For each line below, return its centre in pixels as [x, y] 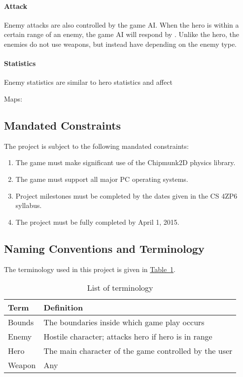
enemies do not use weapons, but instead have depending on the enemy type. [121, 44]
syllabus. [29, 205]
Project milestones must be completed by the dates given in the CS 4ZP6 [126, 195]
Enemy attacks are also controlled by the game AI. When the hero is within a [121, 24]
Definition [63, 308]
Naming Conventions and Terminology [104, 248]
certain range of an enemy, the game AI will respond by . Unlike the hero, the [121, 34]
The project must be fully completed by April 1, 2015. [97, 222]
